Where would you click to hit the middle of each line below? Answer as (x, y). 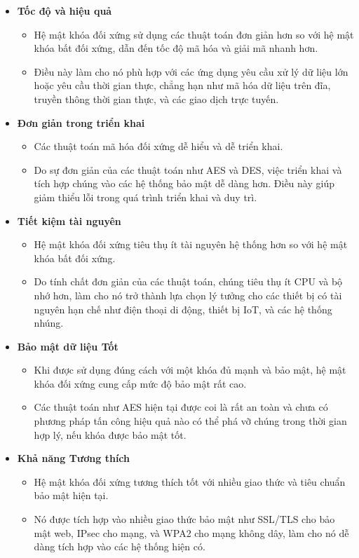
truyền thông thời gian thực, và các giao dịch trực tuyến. (156, 98)
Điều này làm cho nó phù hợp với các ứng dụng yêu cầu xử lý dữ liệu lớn (191, 71)
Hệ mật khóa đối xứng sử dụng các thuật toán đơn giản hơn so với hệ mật (194, 34)
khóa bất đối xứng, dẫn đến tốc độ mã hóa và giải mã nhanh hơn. (176, 48)
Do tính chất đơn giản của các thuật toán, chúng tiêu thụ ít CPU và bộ (188, 281)
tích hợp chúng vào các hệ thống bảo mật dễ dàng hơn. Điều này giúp (184, 183)
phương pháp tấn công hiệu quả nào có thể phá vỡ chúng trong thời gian (190, 421)
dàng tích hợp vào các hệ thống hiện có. (120, 546)
